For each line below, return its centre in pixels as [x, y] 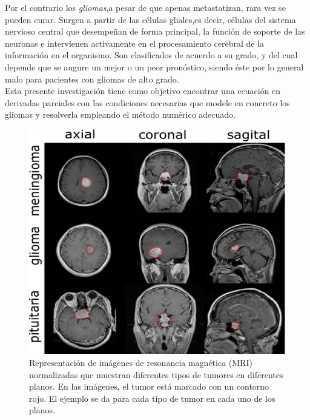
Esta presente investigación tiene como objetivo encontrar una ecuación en [143, 91]
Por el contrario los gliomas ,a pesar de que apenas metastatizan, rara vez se [145, 7]
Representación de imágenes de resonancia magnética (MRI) [141, 362]
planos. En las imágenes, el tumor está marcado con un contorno [149, 386]
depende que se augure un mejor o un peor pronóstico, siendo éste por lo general [154, 66]
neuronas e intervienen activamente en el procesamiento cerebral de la [135, 43]
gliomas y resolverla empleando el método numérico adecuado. [120, 114]
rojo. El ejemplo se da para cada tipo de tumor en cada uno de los [152, 398]
